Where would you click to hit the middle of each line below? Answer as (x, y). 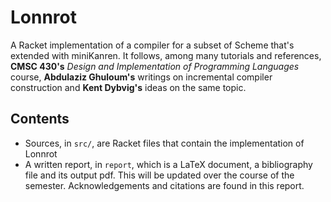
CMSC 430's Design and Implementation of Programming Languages (155, 66)
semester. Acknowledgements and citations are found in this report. (164, 185)
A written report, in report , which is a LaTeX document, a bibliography (168, 164)
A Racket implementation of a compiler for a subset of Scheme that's (152, 45)
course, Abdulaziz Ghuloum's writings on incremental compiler (141, 77)
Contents (40, 119)
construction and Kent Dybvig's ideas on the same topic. (128, 87)
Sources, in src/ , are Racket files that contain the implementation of (164, 143)
